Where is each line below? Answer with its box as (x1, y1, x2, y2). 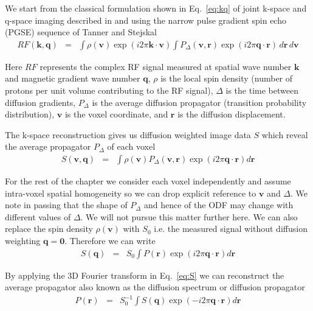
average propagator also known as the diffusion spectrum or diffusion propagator (5, 281, 305, 293)
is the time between (225, 84, 298, 96)
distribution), (5, 108, 55, 121)
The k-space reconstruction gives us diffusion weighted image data (5, 128, 251, 141)
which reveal (261, 128, 308, 141)
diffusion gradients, (5, 96, 76, 108)
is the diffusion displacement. (177, 108, 286, 121)
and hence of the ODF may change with (143, 198, 294, 211)
